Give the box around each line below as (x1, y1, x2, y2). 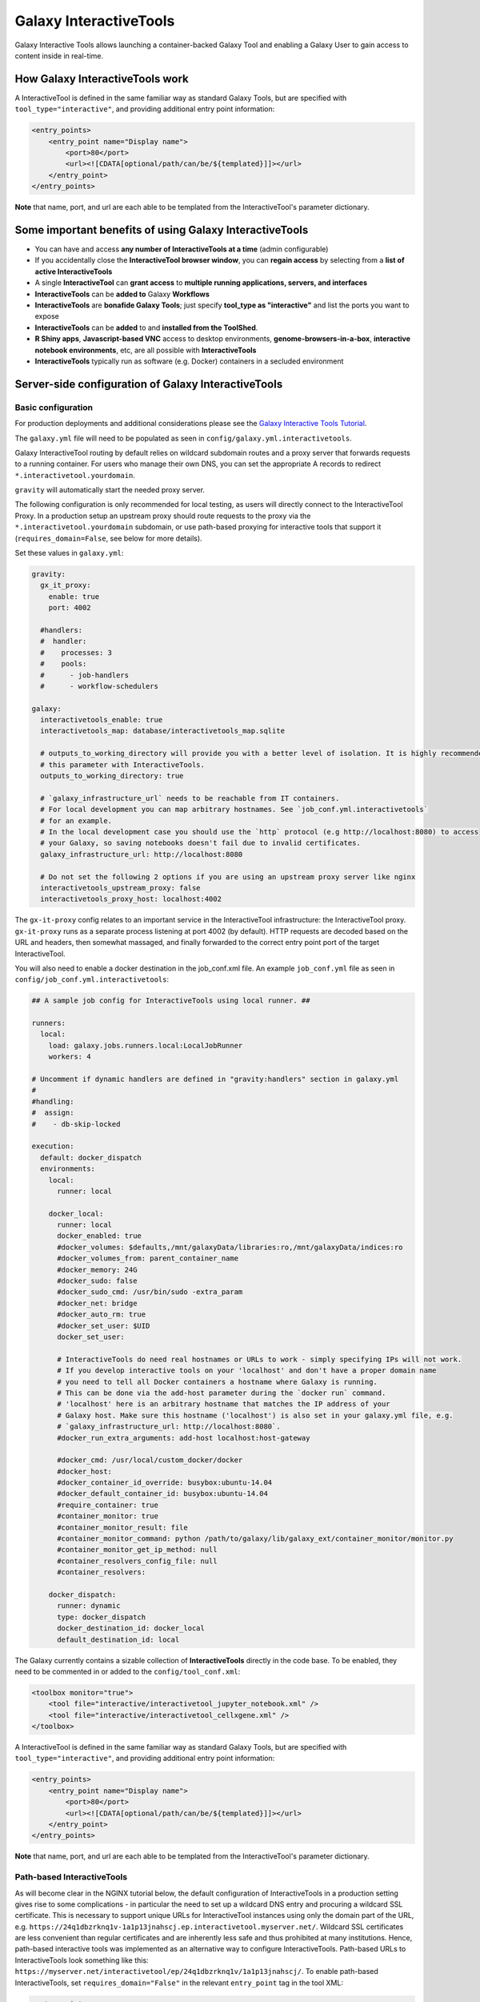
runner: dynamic (57, 1602, 121, 1610)
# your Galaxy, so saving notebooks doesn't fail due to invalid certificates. (40, 838, 362, 848)
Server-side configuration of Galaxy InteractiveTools (14, 377, 283, 391)
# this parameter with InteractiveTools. (40, 760, 206, 769)
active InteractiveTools (34, 267, 113, 276)
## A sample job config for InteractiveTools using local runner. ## (31, 996, 310, 1005)
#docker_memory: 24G (57, 1265, 138, 1274)
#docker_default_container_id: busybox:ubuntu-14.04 (57, 1489, 268, 1498)
